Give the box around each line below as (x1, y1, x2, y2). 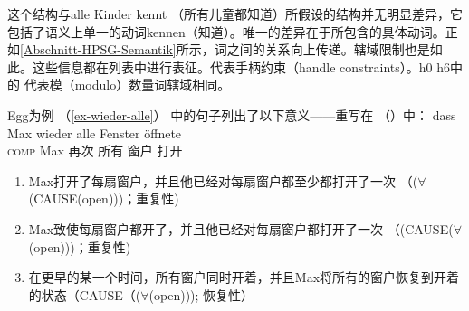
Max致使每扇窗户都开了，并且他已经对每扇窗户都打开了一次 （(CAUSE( (28, 219, 454, 238)
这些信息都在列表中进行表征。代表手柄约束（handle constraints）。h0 (32, 57, 433, 76)
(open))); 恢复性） (148, 285, 254, 304)
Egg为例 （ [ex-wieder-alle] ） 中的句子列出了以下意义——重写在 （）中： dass (7, 105, 456, 124)
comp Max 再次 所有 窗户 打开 (7, 141, 183, 160)
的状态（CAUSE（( (28, 285, 141, 304)
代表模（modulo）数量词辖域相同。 (24, 75, 231, 94)
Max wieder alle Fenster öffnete (7, 123, 182, 142)
